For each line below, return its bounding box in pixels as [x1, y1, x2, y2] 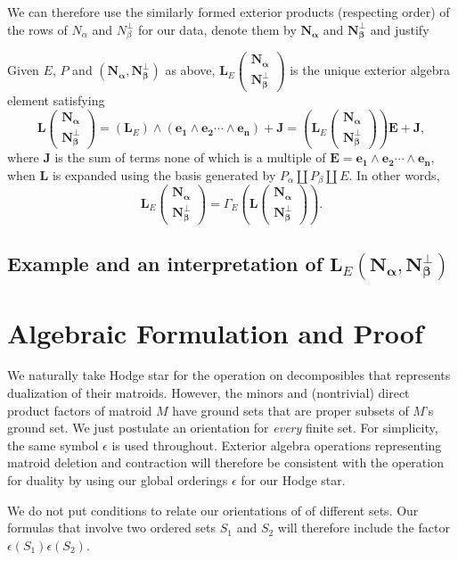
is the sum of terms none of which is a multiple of [54, 148, 326, 167]
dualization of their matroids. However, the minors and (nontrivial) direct [7, 384, 410, 402]
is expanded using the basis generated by [52, 165, 276, 184]
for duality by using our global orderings [7, 471, 228, 490]
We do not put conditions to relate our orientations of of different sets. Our [7, 500, 419, 519]
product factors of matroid [7, 400, 152, 419]
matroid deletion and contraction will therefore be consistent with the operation [7, 453, 444, 472]
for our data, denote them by [137, 20, 297, 38]
